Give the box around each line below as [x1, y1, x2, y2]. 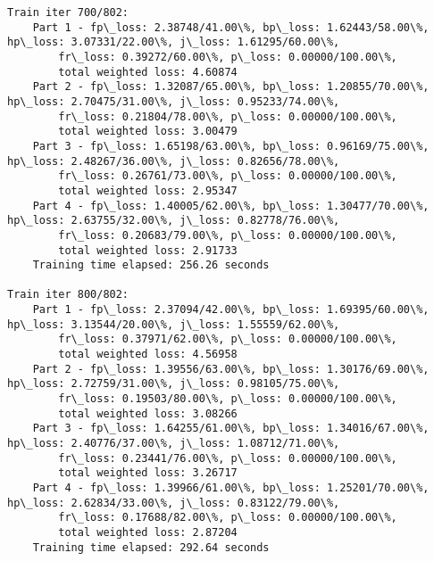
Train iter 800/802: [7, 288, 129, 301]
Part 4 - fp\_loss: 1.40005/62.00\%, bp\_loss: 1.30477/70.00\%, [32, 199, 430, 212]
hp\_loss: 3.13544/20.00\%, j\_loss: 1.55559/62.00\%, [7, 318, 340, 331]
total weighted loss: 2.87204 [58, 525, 238, 539]
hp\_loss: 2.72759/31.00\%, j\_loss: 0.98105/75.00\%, [7, 377, 340, 391]
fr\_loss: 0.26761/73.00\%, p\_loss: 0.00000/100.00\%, [58, 169, 397, 183]
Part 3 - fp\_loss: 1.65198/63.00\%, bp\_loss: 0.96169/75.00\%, [32, 139, 430, 153]
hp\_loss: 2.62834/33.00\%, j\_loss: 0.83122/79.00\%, [7, 496, 340, 509]
